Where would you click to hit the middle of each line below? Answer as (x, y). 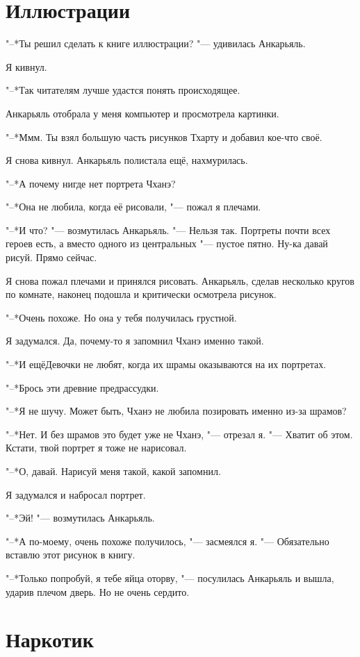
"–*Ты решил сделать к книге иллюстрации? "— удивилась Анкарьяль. (156, 43)
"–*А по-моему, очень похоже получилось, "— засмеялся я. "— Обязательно (167, 541)
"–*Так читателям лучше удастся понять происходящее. (123, 90)
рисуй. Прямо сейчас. (51, 257)
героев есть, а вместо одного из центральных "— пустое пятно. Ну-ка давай (167, 243)
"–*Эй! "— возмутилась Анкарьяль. (80, 518)
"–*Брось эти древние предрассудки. (82, 387)
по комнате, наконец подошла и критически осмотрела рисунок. (141, 294)
